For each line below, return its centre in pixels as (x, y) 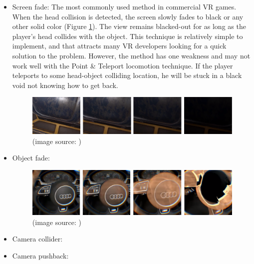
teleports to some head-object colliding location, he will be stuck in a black (127, 75)
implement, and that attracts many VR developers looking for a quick (119, 46)
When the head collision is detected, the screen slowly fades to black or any (128, 16)
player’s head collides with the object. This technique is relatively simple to (127, 36)
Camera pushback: (40, 256)
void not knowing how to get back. (65, 85)
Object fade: (31, 158)
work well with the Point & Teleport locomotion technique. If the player (123, 65)
